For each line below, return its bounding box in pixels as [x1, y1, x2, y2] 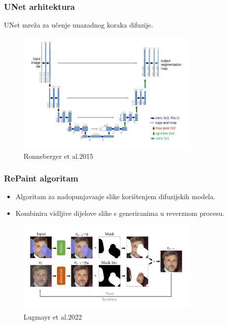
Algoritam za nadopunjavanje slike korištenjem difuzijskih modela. [15, 191, 216, 202]
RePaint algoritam [4, 172, 79, 184]
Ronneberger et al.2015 [24, 151, 93, 161]
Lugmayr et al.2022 [24, 311, 82, 322]
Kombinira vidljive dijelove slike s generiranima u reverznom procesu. [15, 207, 225, 218]
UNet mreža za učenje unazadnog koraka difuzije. [4, 20, 153, 30]
